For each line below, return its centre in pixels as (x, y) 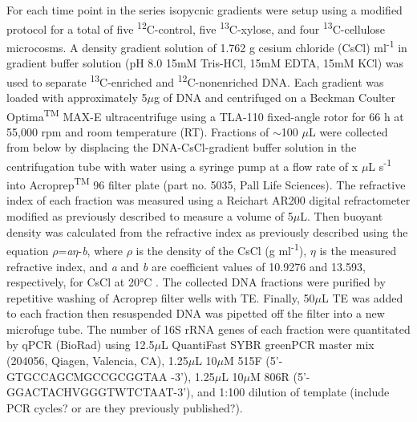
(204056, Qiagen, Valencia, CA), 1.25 (97, 361)
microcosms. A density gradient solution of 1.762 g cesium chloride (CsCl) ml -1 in (207, 46)
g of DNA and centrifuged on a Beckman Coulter (274, 97)
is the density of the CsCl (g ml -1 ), (221, 249)
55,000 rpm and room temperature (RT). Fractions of (138, 131)
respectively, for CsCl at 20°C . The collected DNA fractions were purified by (196, 282)
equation (28, 250)
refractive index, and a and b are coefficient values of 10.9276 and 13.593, (186, 266)
